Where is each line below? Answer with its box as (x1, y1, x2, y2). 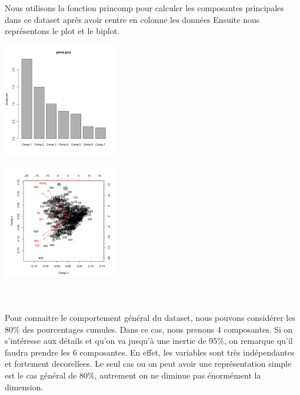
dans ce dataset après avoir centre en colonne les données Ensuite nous (5, 13, 260, 25)
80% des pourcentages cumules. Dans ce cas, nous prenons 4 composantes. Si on (5, 323, 293, 335)
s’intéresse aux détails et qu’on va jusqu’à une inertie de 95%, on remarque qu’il (5, 334, 293, 347)
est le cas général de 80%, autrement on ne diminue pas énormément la (5, 369, 261, 381)
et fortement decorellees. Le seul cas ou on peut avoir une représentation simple (5, 357, 292, 370)
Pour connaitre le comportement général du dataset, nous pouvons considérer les (5, 312, 295, 324)
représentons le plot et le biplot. (5, 25, 120, 37)
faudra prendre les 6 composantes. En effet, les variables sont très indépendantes (5, 346, 295, 358)
